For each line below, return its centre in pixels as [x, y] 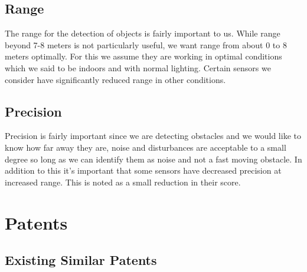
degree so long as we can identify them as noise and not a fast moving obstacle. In [153, 159]
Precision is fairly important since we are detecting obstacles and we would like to [153, 136]
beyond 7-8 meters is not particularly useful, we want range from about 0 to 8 [146, 44]
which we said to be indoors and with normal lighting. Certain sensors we [138, 67]
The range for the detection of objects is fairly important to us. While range [143, 33]
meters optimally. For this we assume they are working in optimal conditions [143, 56]
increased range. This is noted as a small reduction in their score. [123, 182]
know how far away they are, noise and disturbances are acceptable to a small [146, 147]
